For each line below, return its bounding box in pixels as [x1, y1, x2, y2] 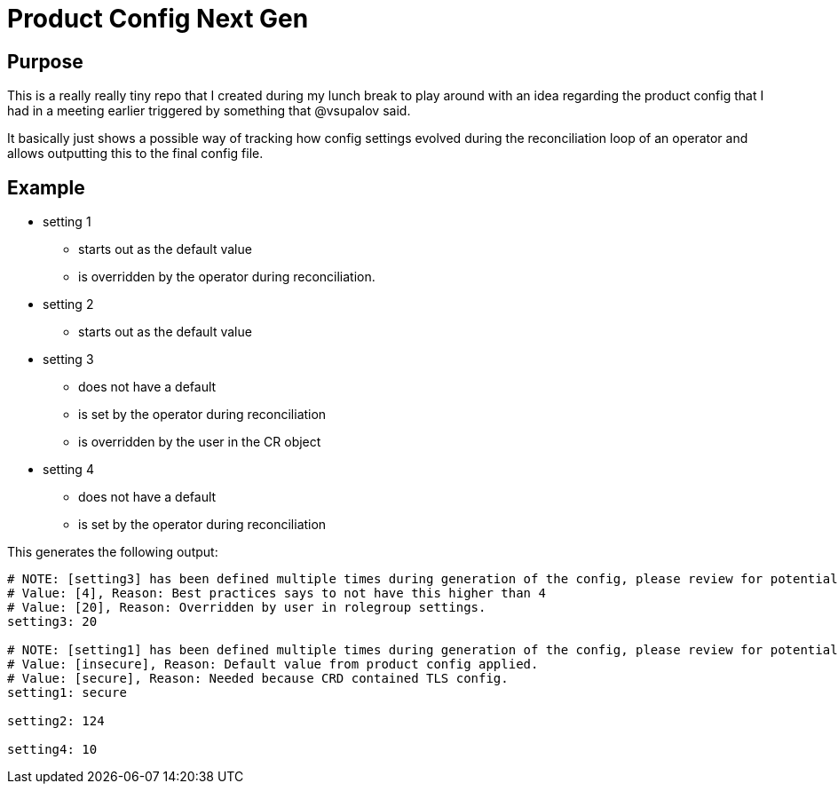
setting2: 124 [7, 714, 105, 729]
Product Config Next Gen [7, 4, 309, 34]
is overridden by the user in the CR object [78, 434, 321, 450]
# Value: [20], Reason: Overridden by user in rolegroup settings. [7, 600, 486, 615]
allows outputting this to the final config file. [7, 146, 264, 162]
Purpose [7, 50, 83, 73]
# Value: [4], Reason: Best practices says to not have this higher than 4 [7, 586, 546, 601]
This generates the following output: [7, 544, 218, 560]
